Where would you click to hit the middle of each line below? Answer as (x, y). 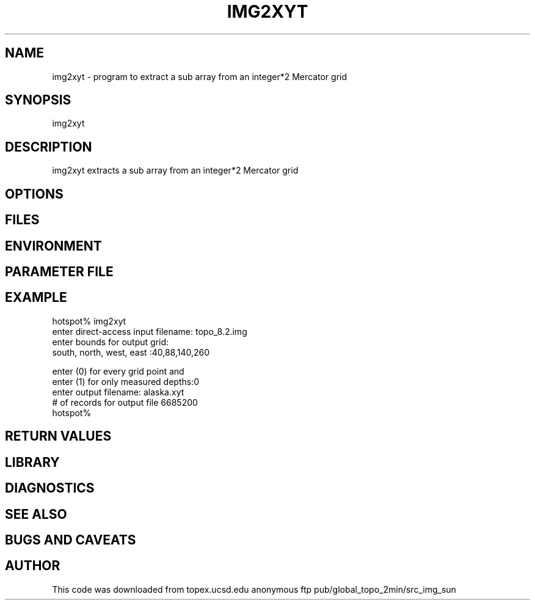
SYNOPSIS (38, 100)
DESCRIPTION (49, 147)
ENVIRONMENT (53, 246)
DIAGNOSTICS (50, 488)
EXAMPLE (36, 298)
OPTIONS (34, 194)
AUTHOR (33, 566)
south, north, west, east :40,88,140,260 (131, 352)
